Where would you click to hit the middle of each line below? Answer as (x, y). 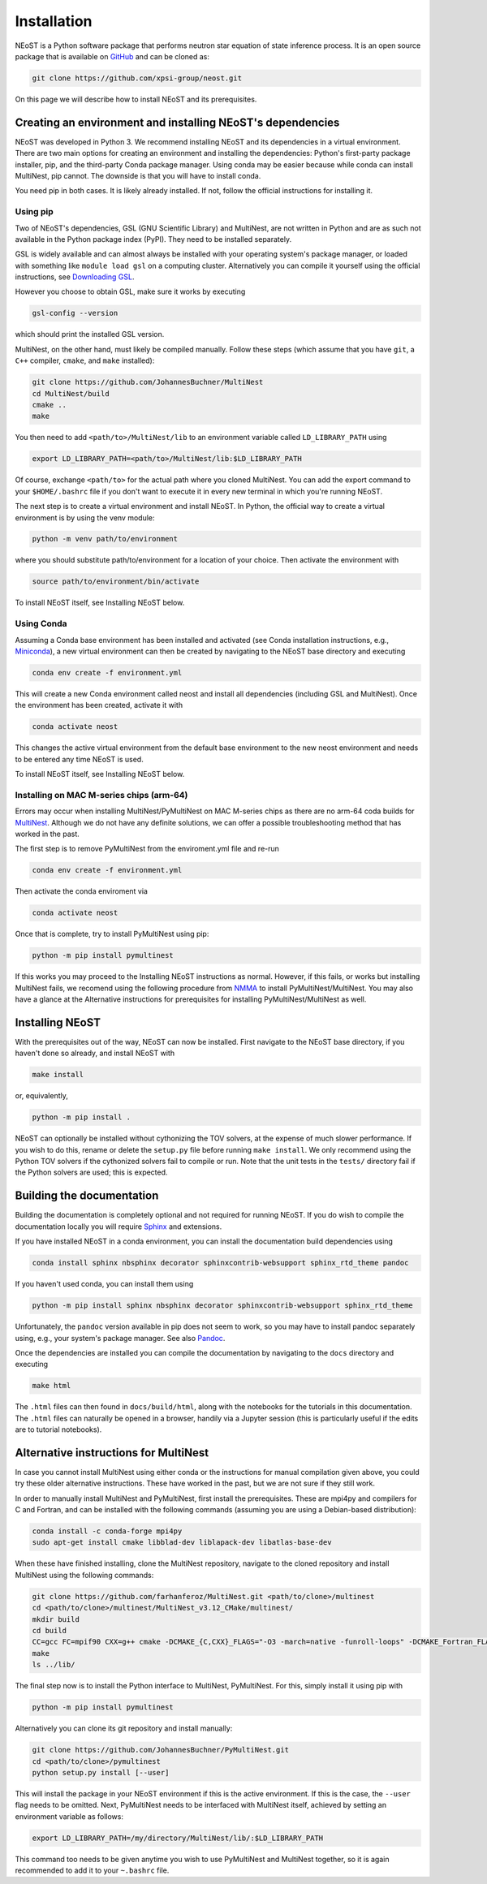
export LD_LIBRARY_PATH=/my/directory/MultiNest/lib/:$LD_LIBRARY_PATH (178, 1838)
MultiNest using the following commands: (84, 1575)
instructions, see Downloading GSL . (75, 277)
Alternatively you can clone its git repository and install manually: (124, 1728)
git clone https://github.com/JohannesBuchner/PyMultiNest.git (161, 1750)
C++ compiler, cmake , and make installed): (85, 360)
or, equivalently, (41, 1096)
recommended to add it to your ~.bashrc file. (92, 1870)
